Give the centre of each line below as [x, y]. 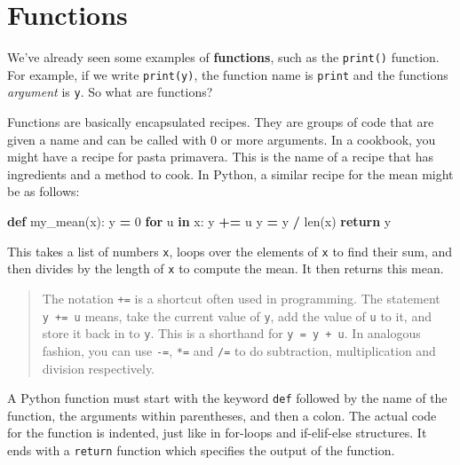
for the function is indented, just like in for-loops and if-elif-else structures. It [217, 433]
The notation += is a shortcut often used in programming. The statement [241, 298]
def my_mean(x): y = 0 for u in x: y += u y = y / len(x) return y [199, 221]
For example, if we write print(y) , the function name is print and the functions [228, 74]
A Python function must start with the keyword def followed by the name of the [227, 398]
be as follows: [44, 191]
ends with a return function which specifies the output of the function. [201, 450]
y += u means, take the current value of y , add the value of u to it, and [237, 315]
